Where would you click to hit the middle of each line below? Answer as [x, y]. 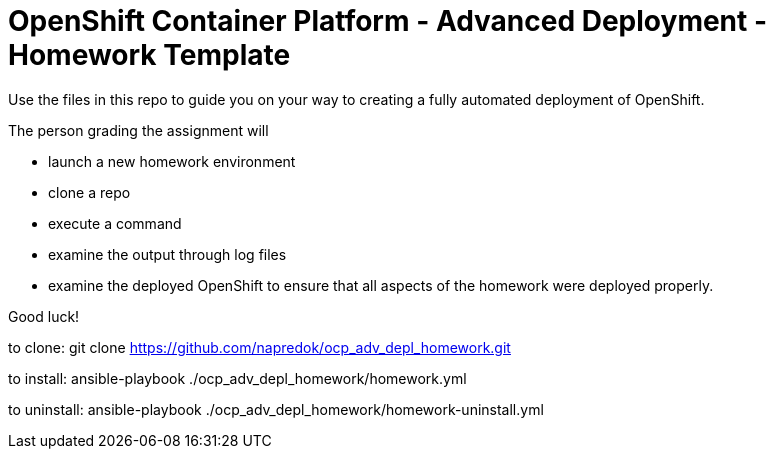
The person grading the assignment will [138, 130]
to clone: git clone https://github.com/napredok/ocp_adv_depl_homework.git [259, 347]
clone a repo [89, 192]
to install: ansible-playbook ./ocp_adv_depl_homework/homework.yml [237, 378]
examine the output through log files [167, 254]
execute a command [115, 223]
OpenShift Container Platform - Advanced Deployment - [388, 21]
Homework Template [149, 55]
